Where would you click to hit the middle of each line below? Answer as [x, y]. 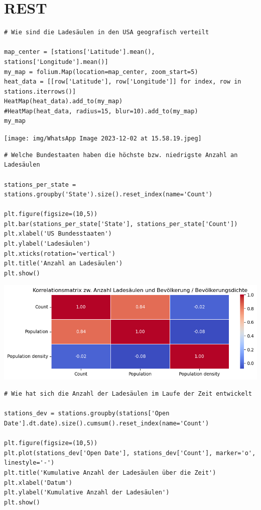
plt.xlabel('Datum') [38, 483]
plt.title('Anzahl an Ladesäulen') [63, 264]
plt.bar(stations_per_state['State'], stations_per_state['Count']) [121, 224]
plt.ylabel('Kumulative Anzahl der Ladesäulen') [87, 493]
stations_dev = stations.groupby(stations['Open [87, 414]
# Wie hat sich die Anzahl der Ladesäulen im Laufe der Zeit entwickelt [128, 394]
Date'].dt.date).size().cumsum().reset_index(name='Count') [107, 424]
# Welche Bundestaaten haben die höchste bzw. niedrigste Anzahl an [121, 155]
